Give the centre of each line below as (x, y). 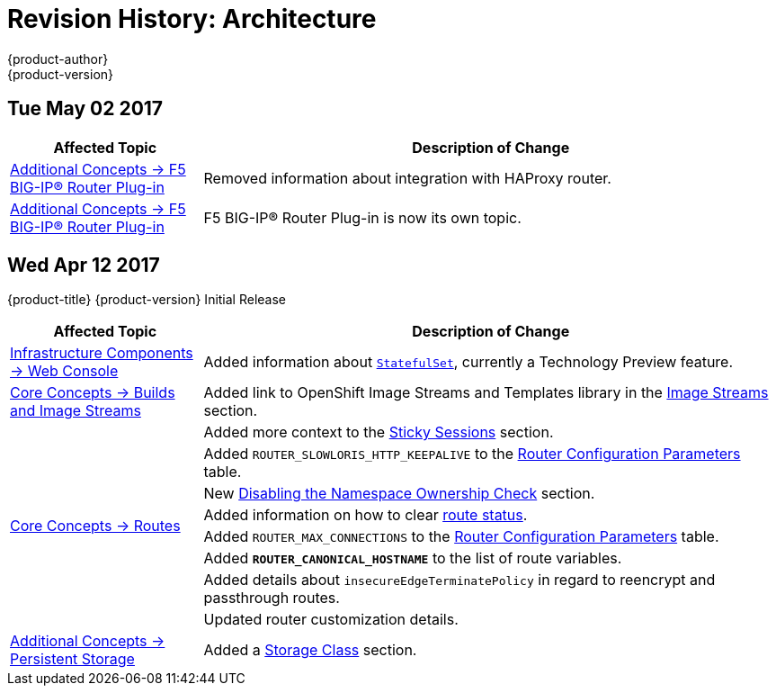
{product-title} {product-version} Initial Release (147, 300)
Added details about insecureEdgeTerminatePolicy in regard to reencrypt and (459, 580)
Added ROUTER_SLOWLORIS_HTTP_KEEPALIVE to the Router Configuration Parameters (472, 454)
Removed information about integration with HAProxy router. (407, 178)
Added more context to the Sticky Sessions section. (379, 432)
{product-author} (58, 58)
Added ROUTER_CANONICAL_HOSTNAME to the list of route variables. (413, 558)
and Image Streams (76, 411)
